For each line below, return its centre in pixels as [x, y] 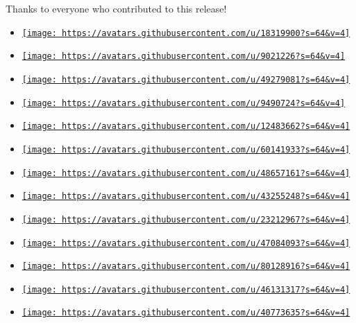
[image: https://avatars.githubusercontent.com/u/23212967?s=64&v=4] [186, 219]
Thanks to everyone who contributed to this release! [116, 8]
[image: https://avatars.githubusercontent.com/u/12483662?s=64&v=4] [186, 126]
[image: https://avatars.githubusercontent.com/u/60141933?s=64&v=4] [186, 149]
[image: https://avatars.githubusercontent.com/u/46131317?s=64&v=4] [186, 289]
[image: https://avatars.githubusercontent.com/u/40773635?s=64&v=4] [186, 313]
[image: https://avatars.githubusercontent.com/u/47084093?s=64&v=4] [186, 243]
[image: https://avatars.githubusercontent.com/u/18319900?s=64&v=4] [186, 33]
